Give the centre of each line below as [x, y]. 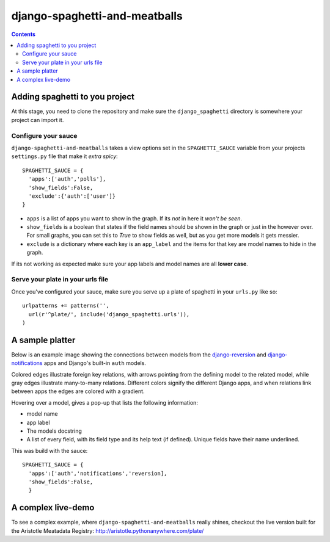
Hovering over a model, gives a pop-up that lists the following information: [105, 402]
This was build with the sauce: [50, 450]
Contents [24, 34]
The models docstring [54, 431]
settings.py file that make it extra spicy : [65, 156]
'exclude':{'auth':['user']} [72, 196]
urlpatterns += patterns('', [66, 306]
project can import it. [38, 120]
